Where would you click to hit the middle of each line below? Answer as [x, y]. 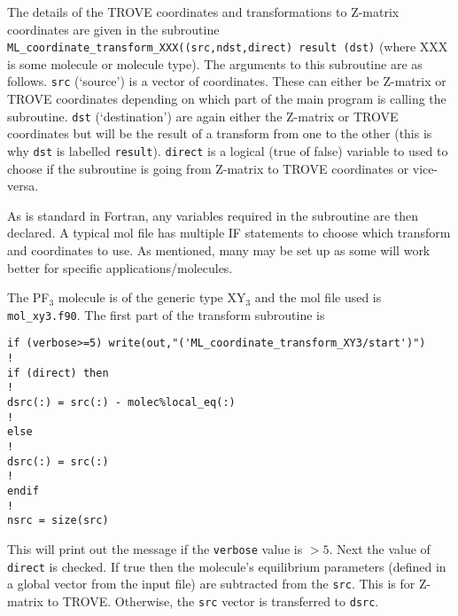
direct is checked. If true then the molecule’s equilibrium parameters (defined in [227, 566]
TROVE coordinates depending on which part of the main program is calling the [227, 99]
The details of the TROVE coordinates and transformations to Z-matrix [203, 12]
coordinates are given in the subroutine [113, 29]
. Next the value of [380, 548]
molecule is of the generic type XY [152, 297]
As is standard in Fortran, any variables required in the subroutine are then [213, 215]
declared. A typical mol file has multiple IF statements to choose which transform [229, 233]
